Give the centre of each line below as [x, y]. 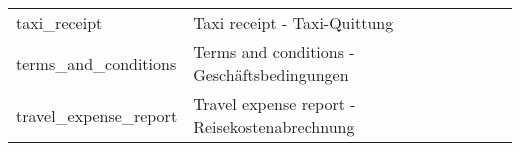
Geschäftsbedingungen [271, 74]
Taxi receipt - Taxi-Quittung [293, 22]
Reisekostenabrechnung [274, 126]
